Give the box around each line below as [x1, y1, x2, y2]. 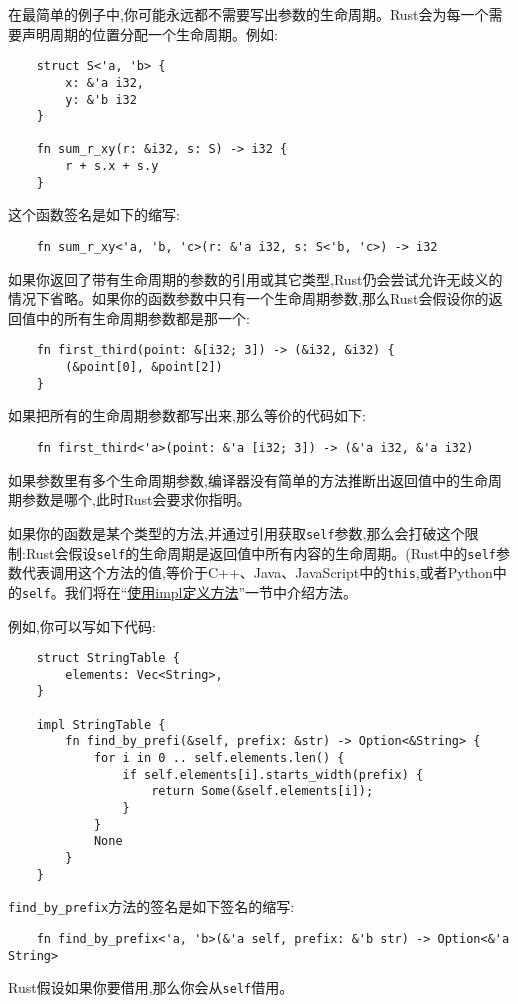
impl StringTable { [36, 717, 166, 732]
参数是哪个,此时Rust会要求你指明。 [21, 489, 251, 510]
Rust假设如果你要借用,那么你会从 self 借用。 [8, 977, 294, 998]
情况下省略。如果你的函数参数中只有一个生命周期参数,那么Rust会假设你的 [8, 288, 489, 309]
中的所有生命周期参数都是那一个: [35, 307, 250, 328]
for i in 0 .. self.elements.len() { [93, 751, 345, 766]
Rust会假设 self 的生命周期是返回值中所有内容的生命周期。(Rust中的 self [25, 542, 496, 563]
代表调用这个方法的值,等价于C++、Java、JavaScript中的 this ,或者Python [21, 562, 493, 583]
